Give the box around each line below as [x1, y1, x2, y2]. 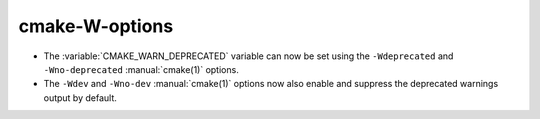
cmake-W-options [18, 15, 174, 37]
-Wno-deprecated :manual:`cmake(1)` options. [43, 63, 239, 75]
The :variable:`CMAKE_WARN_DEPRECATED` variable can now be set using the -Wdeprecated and [43, 50, 454, 62]
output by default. [43, 91, 117, 104]
